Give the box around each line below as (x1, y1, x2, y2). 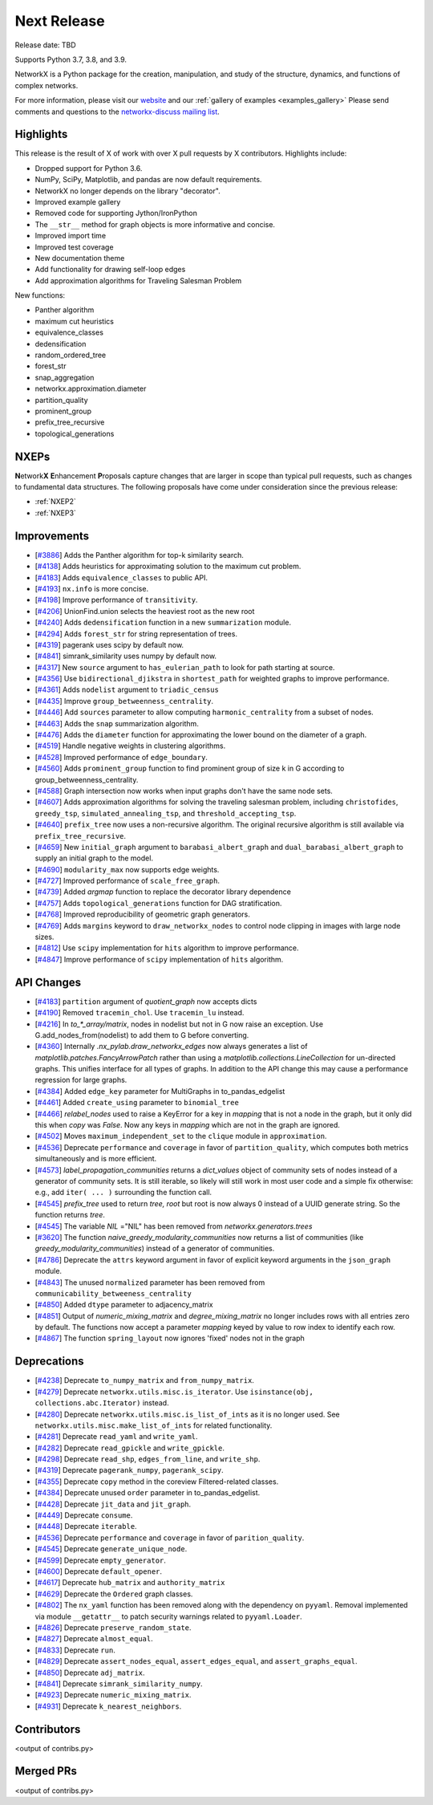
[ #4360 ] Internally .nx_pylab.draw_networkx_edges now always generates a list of (34, 1042, 308, 1051)
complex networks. (14, 80, 79, 90)
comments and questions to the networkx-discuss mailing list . (14, 107, 220, 116)
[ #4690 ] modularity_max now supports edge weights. (34, 864, 220, 874)
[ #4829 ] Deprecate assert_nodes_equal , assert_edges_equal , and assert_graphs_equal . (34, 1657, 358, 1666)
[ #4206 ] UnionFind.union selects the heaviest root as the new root (34, 606, 255, 616)
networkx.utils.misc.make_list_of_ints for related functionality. (34, 1421, 273, 1430)
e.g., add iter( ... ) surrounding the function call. (34, 1188, 212, 1197)
